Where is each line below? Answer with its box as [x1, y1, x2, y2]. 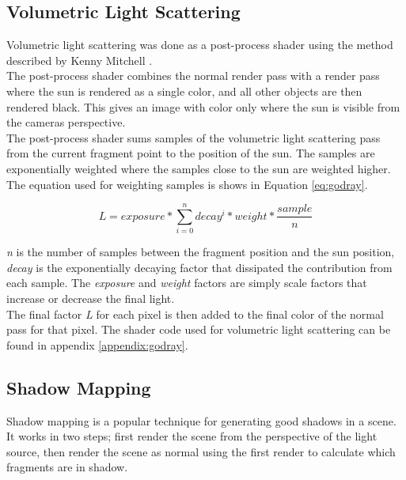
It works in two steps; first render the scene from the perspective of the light [6, 428, 378, 444]
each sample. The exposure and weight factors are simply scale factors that [6, 274, 367, 291]
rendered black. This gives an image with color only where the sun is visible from [6, 98, 400, 115]
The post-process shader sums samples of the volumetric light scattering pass [6, 129, 381, 146]
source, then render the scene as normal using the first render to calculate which [6, 443, 396, 459]
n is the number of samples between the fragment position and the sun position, [6, 244, 395, 260]
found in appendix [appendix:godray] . [6, 336, 188, 353]
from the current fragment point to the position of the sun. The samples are [6, 145, 375, 161]
